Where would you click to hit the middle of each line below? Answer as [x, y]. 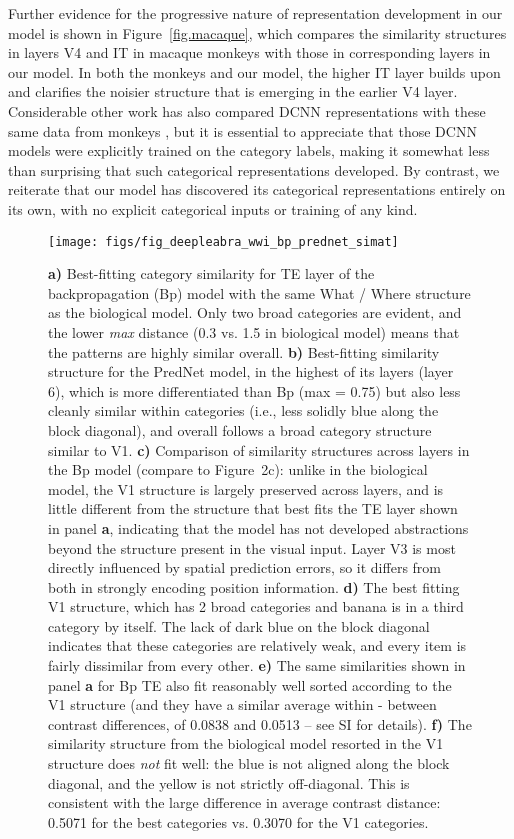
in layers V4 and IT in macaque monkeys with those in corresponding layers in [249, 52]
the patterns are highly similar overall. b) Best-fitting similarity [244, 351]
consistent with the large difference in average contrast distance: [244, 802]
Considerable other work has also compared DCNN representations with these [247, 110]
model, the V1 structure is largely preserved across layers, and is [246, 488]
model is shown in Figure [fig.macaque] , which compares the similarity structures [257, 32]
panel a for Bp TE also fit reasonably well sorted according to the [250, 684]
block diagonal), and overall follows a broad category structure [240, 429]
